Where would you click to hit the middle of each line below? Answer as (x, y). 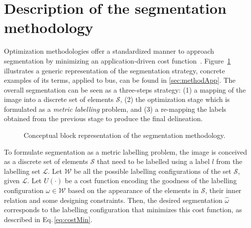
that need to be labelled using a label (153, 161)
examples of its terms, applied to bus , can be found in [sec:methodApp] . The (120, 80)
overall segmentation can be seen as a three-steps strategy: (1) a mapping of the (125, 89)
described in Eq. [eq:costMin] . (48, 219)
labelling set (22, 171)
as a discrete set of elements (46, 161)
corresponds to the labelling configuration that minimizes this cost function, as (123, 210)
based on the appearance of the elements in (133, 190)
